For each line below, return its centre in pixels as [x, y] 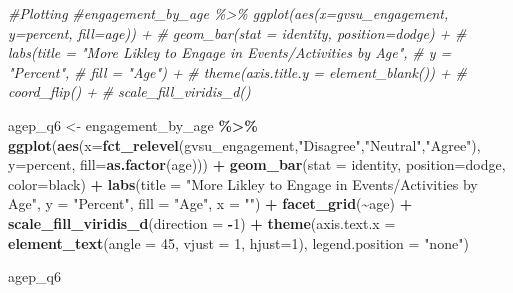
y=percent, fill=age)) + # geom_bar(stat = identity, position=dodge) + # [237, 32]
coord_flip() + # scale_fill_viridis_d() [129, 91]
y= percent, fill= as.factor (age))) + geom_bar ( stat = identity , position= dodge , [257, 164]
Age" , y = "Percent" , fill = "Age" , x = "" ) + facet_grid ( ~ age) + [210, 203]
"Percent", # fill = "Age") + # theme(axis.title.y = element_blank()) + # [237, 71]
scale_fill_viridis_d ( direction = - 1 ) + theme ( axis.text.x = [202, 222]
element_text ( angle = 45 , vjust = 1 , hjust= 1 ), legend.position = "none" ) [238, 242]
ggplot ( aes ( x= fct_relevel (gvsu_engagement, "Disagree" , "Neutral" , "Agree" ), [244, 144]
